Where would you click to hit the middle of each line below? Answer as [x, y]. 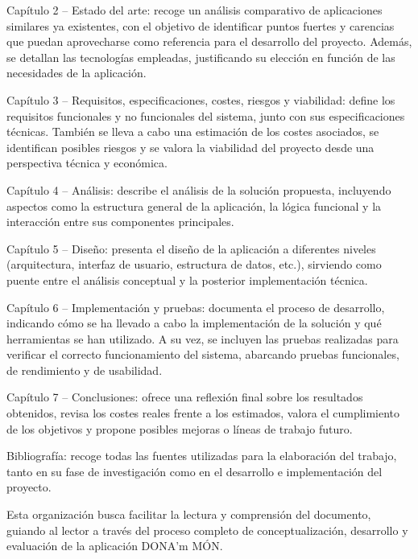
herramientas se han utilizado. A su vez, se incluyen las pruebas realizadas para [203, 338]
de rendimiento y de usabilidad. [85, 370]
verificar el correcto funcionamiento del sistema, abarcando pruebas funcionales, [203, 354]
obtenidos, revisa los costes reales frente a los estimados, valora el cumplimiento [203, 413]
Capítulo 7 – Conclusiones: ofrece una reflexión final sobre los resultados [185, 397]
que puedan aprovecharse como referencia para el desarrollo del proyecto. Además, [209, 41]
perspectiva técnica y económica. [87, 163]
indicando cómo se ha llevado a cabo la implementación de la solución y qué [194, 323]
